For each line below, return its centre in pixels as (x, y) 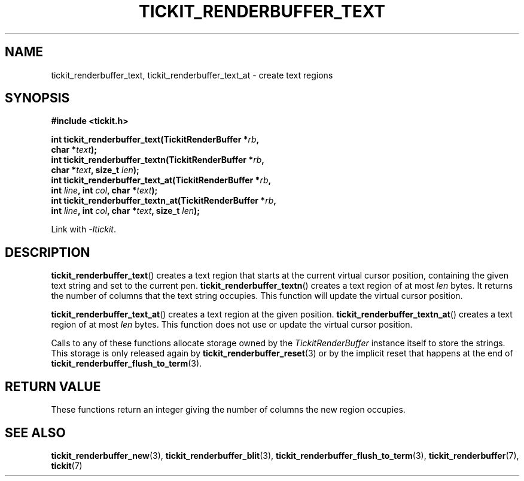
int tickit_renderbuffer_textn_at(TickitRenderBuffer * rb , (164, 201)
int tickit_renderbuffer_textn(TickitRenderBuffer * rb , (158, 160)
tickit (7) (67, 465)
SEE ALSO (35, 432)
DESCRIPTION (48, 252)
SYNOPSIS (37, 98)
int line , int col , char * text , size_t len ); (126, 211)
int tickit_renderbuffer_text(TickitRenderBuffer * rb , (155, 140)
